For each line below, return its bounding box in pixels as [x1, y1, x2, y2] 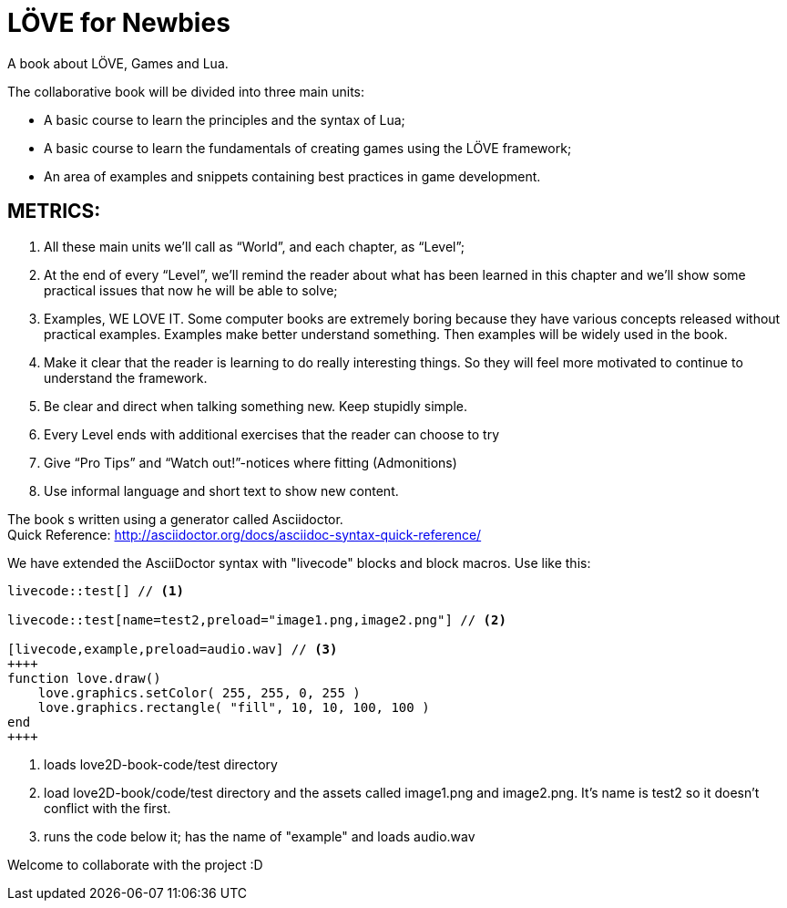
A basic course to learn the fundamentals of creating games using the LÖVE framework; [44, 139, 572, 156]
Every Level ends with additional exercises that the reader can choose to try [44, 426, 500, 442]
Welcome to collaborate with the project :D [7, 856, 263, 872]
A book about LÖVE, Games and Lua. [7, 55, 229, 71]
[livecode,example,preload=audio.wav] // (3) [7, 641, 338, 656]
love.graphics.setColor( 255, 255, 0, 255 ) [37, 685, 361, 700]
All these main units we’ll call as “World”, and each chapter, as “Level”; [44, 238, 465, 254]
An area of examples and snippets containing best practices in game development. [44, 168, 541, 184]
